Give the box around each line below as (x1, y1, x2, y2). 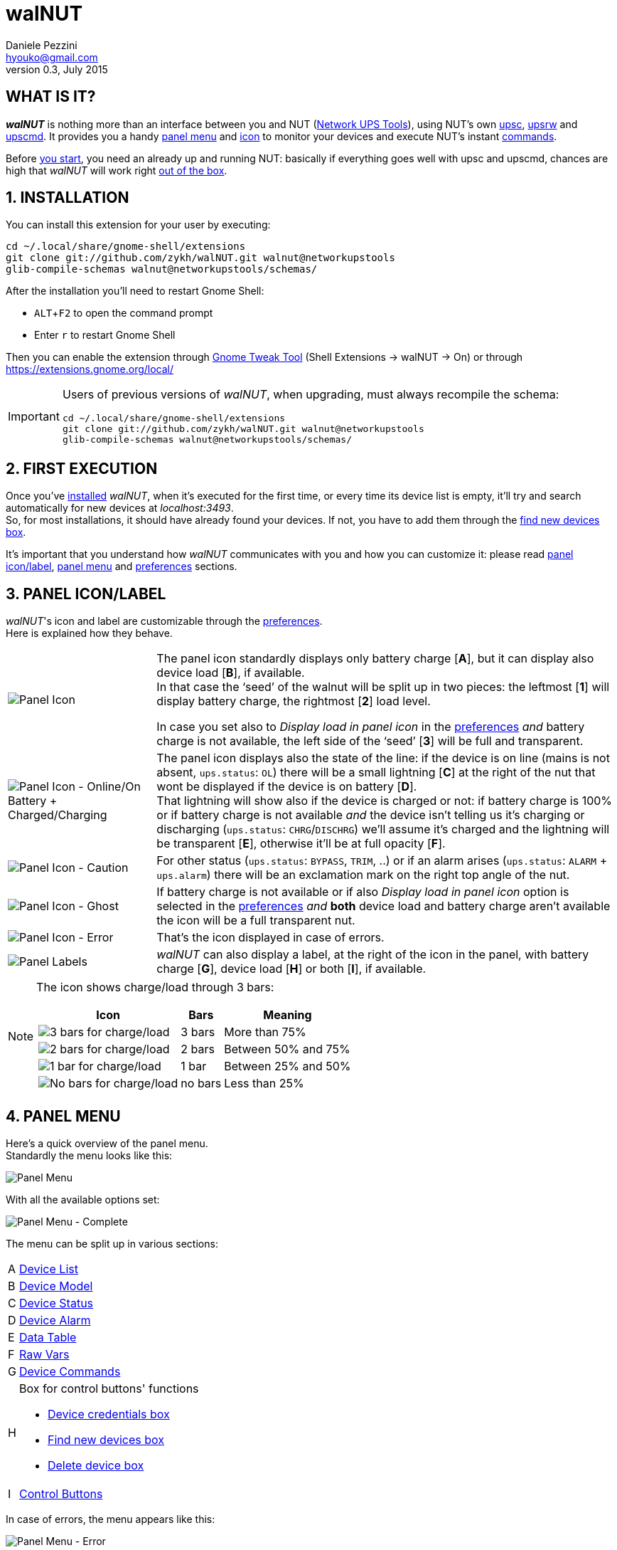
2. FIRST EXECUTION (6, 459, 158, 478)
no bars (181, 1076, 222, 1091)
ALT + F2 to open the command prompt (34, 307, 213, 320)
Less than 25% (224, 1076, 304, 1091)
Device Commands (18, 1364, 121, 1378)
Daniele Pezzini (6, 38, 77, 51)
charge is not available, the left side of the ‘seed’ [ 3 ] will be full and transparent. (156, 734, 584, 749)
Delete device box (47, 1457, 144, 1472)
